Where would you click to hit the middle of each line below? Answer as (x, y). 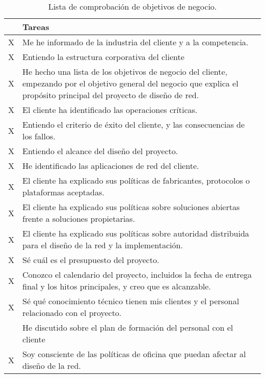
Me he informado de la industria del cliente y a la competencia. (136, 42)
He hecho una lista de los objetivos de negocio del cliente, (125, 71)
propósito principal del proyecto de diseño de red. (111, 95)
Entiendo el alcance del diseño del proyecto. (100, 151)
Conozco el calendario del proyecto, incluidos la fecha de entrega (137, 274)
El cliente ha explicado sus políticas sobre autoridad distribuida (136, 233)
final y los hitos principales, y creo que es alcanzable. (117, 286)
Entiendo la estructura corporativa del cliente (103, 57)
